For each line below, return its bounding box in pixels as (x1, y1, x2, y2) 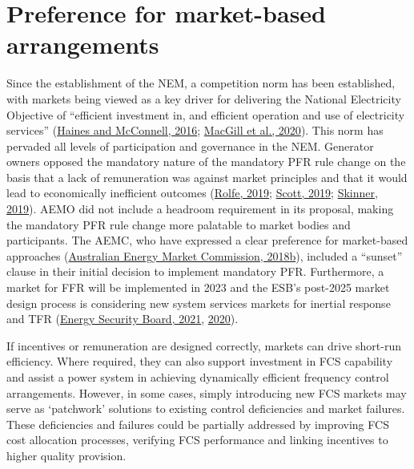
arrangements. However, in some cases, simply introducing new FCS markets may (6, 384, 407, 401)
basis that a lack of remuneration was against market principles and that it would (6, 168, 408, 185)
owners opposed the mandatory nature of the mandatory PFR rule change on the (6, 153, 406, 170)
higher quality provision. (6, 447, 127, 463)
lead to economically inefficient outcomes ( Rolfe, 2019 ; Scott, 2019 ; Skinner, (6, 184, 378, 201)
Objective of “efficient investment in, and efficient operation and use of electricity (6, 106, 405, 123)
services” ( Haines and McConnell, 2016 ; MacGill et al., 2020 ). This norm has (6, 122, 384, 139)
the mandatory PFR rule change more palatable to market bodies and (6, 216, 351, 232)
